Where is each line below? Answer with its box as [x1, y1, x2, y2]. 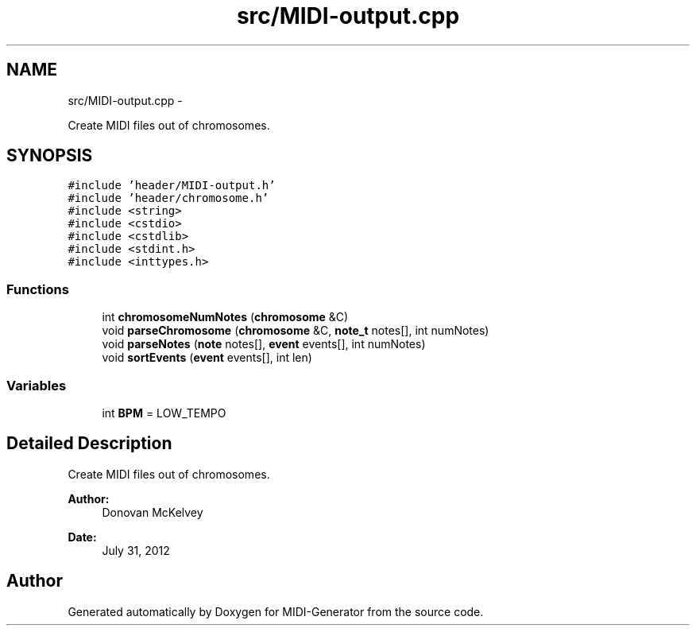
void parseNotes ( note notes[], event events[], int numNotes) [102, 337, 426, 351]
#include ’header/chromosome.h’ [68, 192, 269, 205]
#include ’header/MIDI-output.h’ [68, 179, 276, 192]
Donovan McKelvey [102, 505, 203, 519]
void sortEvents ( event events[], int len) [102, 351, 312, 365]
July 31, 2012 [102, 543, 170, 557]
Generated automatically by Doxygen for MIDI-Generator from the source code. [68, 604, 484, 618]
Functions [6, 281, 69, 297]
